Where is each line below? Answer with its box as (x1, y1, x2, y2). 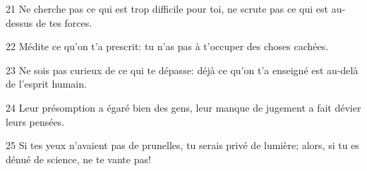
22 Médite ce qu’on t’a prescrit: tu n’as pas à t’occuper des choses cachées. (6, 39, 329, 54)
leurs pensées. (6, 114, 65, 129)
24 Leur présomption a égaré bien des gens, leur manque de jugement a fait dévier (6, 100, 361, 114)
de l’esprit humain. (6, 76, 87, 91)
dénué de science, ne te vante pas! (6, 151, 151, 166)
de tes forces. (35, 15, 92, 30)
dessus (6, 15, 33, 30)
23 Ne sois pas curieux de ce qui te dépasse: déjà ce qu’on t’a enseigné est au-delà (6, 62, 359, 77)
